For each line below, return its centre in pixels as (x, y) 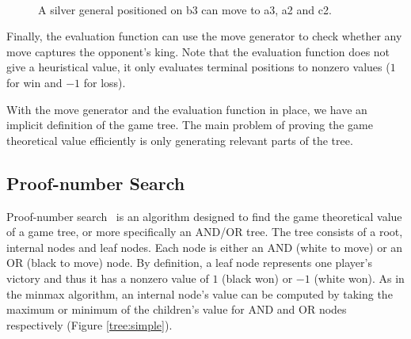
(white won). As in (359, 278)
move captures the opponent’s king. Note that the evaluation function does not (198, 51)
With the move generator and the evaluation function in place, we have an (187, 109)
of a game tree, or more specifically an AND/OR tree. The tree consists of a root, (205, 232)
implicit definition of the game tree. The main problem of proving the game (190, 125)
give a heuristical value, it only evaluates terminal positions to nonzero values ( (198, 67)
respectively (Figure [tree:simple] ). (89, 324)
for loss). (105, 82)
